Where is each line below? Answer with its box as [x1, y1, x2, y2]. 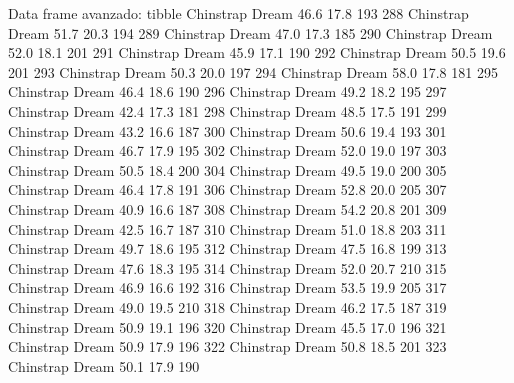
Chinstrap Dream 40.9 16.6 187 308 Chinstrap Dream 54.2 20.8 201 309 [8, 198, 447, 219]
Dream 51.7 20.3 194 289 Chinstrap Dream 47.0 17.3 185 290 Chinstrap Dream [8, 22, 493, 43]
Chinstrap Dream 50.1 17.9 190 [8, 355, 200, 376]
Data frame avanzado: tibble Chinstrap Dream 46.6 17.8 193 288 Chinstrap [8, 3, 469, 23]
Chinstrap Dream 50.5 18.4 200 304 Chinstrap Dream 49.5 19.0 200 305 [8, 159, 447, 180]
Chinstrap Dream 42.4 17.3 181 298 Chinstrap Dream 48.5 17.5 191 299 [8, 100, 447, 121]
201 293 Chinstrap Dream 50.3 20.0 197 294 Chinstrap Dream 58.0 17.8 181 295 [8, 61, 498, 82]
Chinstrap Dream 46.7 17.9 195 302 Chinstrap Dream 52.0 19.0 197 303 [8, 140, 447, 161]
